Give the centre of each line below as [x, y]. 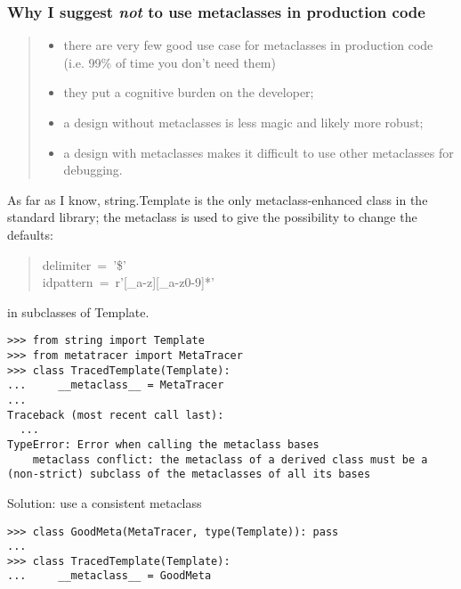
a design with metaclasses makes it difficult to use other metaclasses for [259, 152]
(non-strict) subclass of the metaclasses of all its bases [189, 474]
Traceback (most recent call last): [116, 415]
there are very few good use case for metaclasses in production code [248, 45]
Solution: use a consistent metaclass [105, 502]
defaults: [30, 234]
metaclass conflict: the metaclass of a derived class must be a [230, 459]
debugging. [93, 170]
